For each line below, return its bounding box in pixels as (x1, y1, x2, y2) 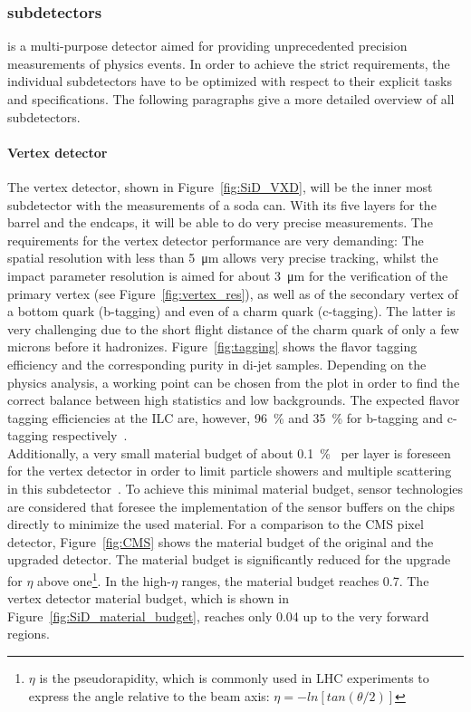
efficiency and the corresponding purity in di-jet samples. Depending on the (7, 354, 427, 373)
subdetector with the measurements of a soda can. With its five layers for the (7, 195, 437, 214)
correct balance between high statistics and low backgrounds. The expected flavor (7, 390, 460, 409)
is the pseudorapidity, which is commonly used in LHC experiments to (39, 669, 429, 688)
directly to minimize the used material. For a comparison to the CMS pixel (7, 515, 424, 534)
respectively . (52, 426, 128, 445)
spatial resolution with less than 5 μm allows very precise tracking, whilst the (7, 248, 438, 267)
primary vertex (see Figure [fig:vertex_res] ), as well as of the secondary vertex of (7, 284, 458, 303)
